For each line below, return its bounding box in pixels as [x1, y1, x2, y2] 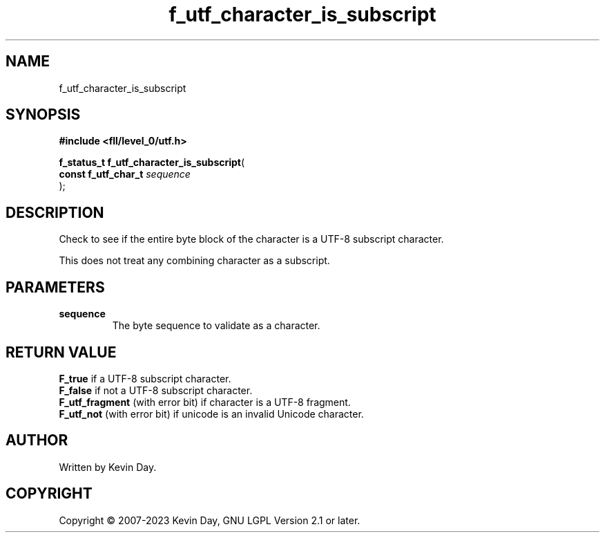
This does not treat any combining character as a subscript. [59, 254, 330, 267]
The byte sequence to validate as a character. [112, 319, 320, 332]
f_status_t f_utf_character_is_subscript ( [59, 156, 245, 169]
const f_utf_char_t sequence [59, 168, 191, 180]
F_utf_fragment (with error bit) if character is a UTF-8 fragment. [59, 396, 351, 408]
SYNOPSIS [6, 106, 81, 124]
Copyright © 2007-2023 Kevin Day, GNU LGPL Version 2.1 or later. [59, 514, 361, 526]
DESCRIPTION [6, 203, 104, 221]
